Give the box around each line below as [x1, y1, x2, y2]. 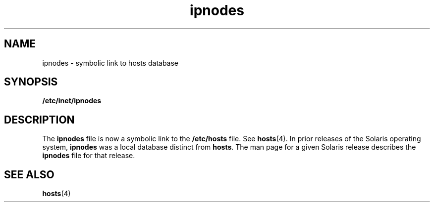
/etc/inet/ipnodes [42, 96, 102, 105]
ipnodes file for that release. [42, 151, 135, 160]
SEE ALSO [4, 168, 54, 181]
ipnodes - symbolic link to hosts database [42, 58, 179, 67]
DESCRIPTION [4, 113, 75, 126]
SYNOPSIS [4, 76, 58, 88]
